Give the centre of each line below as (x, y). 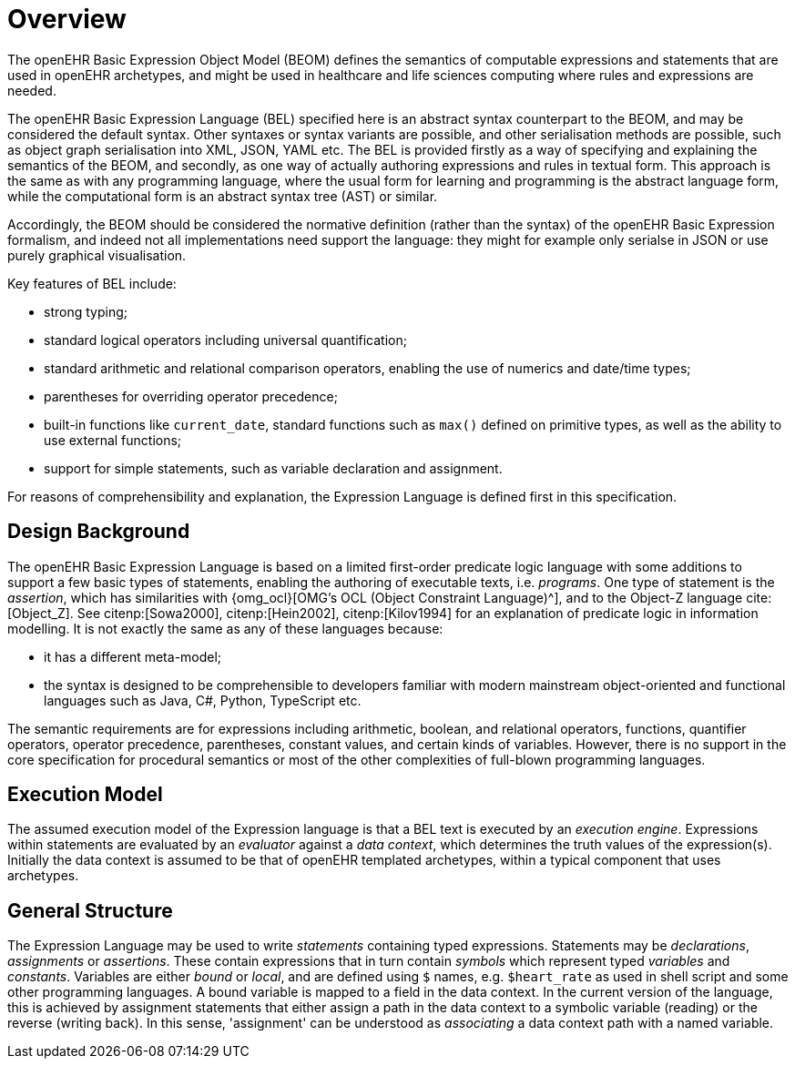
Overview (67, 19)
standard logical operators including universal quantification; (225, 340)
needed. (32, 90)
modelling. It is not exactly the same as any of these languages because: (225, 628)
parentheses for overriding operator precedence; (191, 396)
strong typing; (86, 311)
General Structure (90, 910)
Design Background (99, 532)
